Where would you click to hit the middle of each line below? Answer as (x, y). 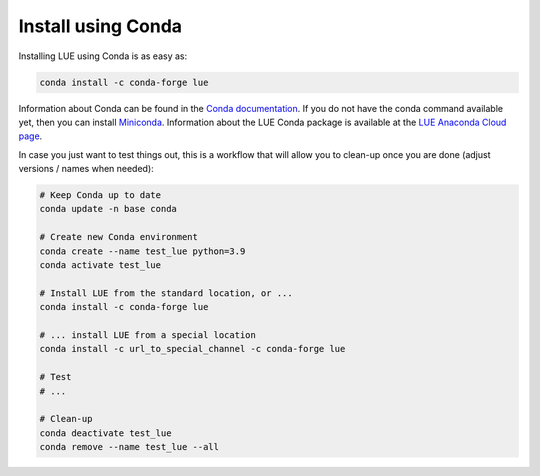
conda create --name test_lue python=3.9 (142, 251)
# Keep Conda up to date (100, 195)
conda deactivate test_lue (105, 433)
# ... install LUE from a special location (148, 334)
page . (30, 136)
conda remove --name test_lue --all (129, 447)
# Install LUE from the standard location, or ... (166, 293)
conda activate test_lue (100, 265)
